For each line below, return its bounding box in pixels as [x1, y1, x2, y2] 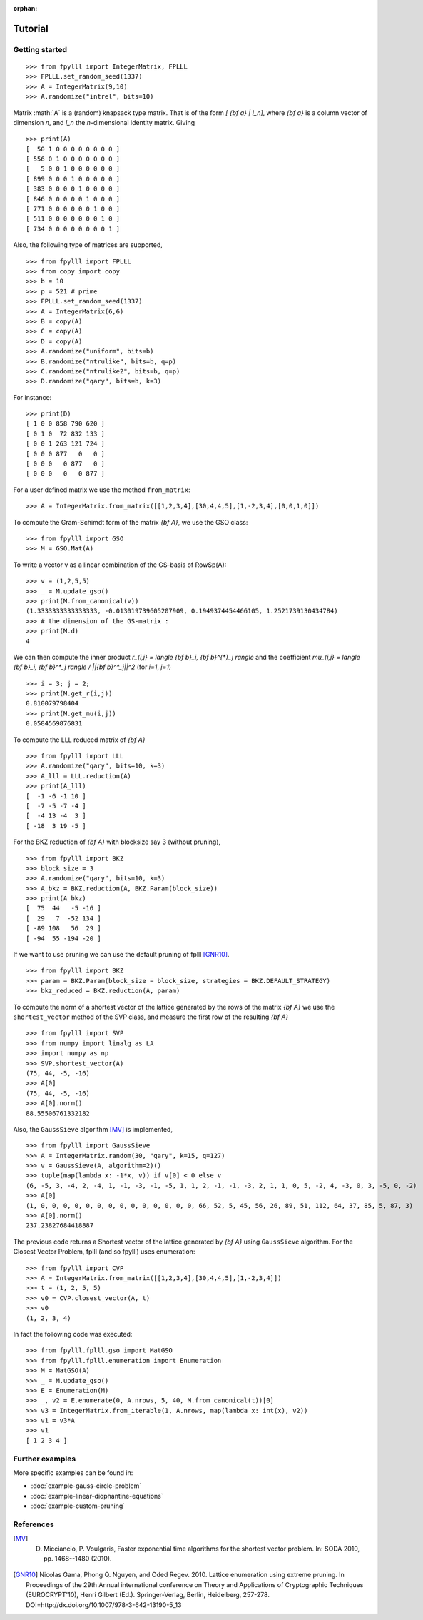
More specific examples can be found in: [13, 1468, 133, 1477]
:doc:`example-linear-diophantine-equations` [31, 1491, 163, 1500]
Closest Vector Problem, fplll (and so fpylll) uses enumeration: [13, 1247, 195, 1256]
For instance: [13, 393, 52, 401]
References [13, 1519, 54, 1529]
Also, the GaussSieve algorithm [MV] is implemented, [13, 1125, 173, 1133]
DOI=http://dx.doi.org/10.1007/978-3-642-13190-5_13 [26, 1600, 182, 1609]
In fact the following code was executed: [13, 1329, 133, 1338]
